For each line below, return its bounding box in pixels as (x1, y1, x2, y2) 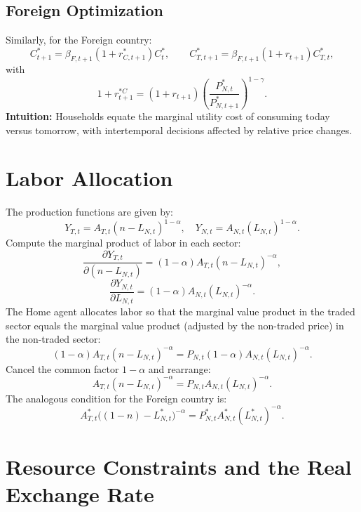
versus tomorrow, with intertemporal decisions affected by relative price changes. (6, 122, 353, 137)
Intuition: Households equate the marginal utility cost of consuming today (6, 109, 330, 124)
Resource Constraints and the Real (6, 452, 352, 480)
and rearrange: (148, 361, 211, 376)
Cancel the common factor (6, 361, 119, 376)
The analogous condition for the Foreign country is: (6, 390, 227, 405)
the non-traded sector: (6, 332, 101, 346)
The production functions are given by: (6, 204, 173, 219)
